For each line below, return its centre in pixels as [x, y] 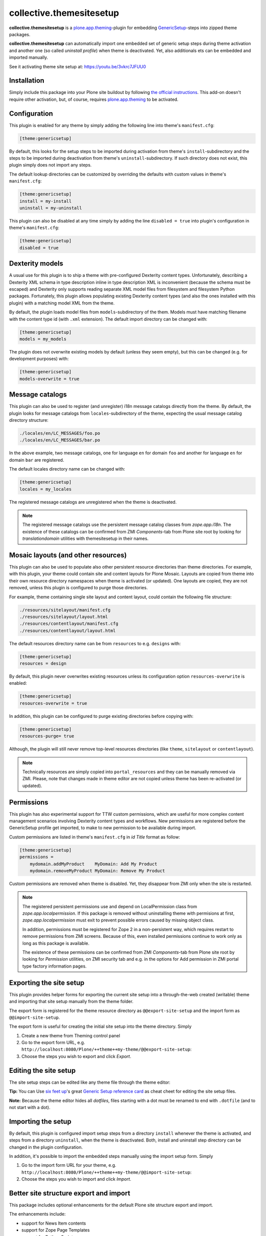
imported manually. [29, 57]
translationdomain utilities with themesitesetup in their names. [85, 538]
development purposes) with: [39, 359]
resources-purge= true [47, 736]
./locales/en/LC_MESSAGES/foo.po [60, 433]
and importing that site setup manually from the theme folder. [71, 1002]
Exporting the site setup [47, 983]
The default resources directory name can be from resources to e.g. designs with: [95, 643]
